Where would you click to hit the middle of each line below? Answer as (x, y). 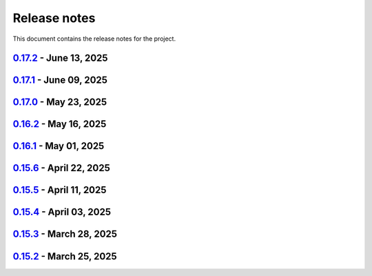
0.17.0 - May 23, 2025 (60, 102)
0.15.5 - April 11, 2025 (60, 190)
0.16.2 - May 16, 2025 (60, 124)
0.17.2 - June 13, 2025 (60, 58)
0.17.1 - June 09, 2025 (60, 80)
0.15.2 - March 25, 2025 (65, 256)
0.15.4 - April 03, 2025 (62, 212)
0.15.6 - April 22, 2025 (61, 168)
